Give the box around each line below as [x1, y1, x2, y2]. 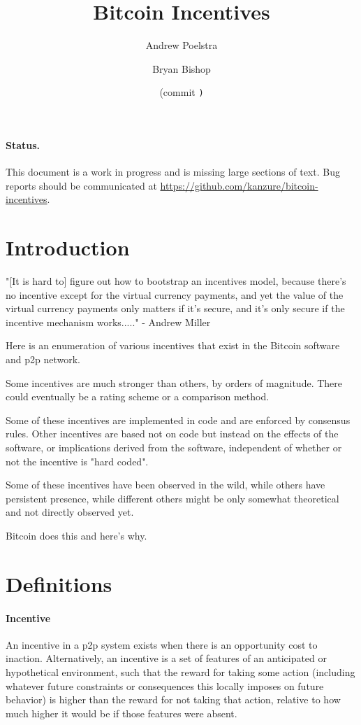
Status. [6, 137, 40, 152]
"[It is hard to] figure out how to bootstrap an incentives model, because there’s [6, 274, 346, 288]
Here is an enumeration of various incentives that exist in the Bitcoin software [6, 338, 340, 353]
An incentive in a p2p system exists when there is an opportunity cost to [6, 637, 318, 652]
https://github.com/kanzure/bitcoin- [160, 178, 318, 192]
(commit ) [159, 85, 204, 99]
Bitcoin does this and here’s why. [6, 528, 147, 542]
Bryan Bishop [152, 61, 211, 76]
